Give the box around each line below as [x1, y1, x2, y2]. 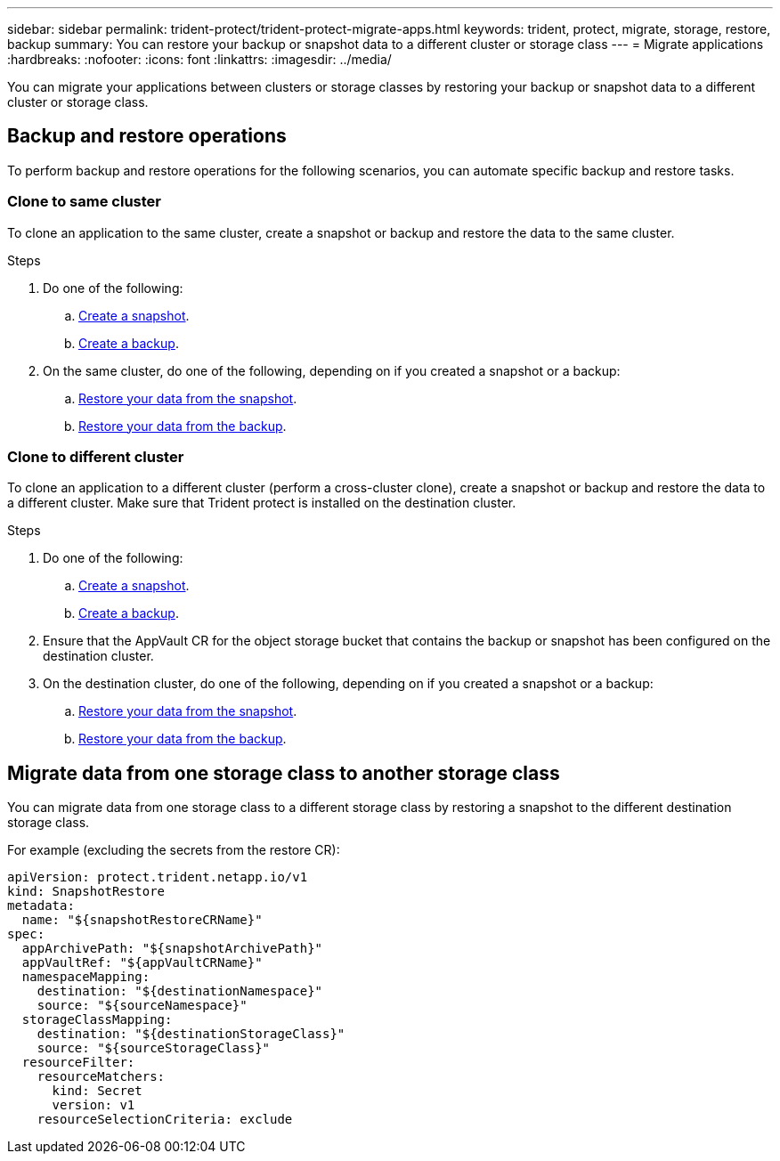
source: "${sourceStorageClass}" [37, 1041, 271, 1056]
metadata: [7, 898, 75, 913]
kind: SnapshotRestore [7, 884, 166, 899]
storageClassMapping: [21, 1012, 173, 1027]
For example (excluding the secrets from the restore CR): [7, 842, 340, 858]
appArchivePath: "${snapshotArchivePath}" [21, 941, 323, 956]
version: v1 [52, 1098, 135, 1113]
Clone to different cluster [7, 447, 184, 466]
